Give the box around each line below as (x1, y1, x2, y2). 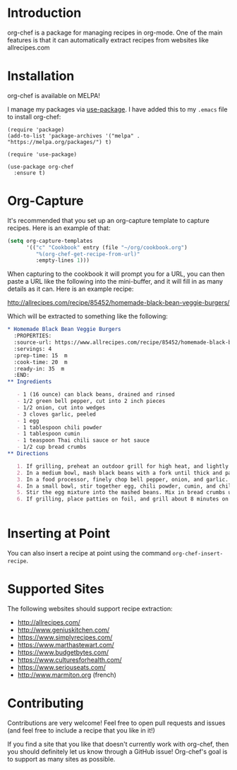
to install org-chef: (7, 112, 61, 121)
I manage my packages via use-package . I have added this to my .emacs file (7, 104, 228, 114)
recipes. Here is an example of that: (7, 224, 111, 232)
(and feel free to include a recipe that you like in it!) (7, 726, 155, 735)
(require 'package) (7, 126, 65, 133)
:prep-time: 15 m (13, 351, 68, 359)
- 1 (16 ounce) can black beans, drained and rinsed (16, 391, 175, 398)
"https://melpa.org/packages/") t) (7, 138, 112, 145)
